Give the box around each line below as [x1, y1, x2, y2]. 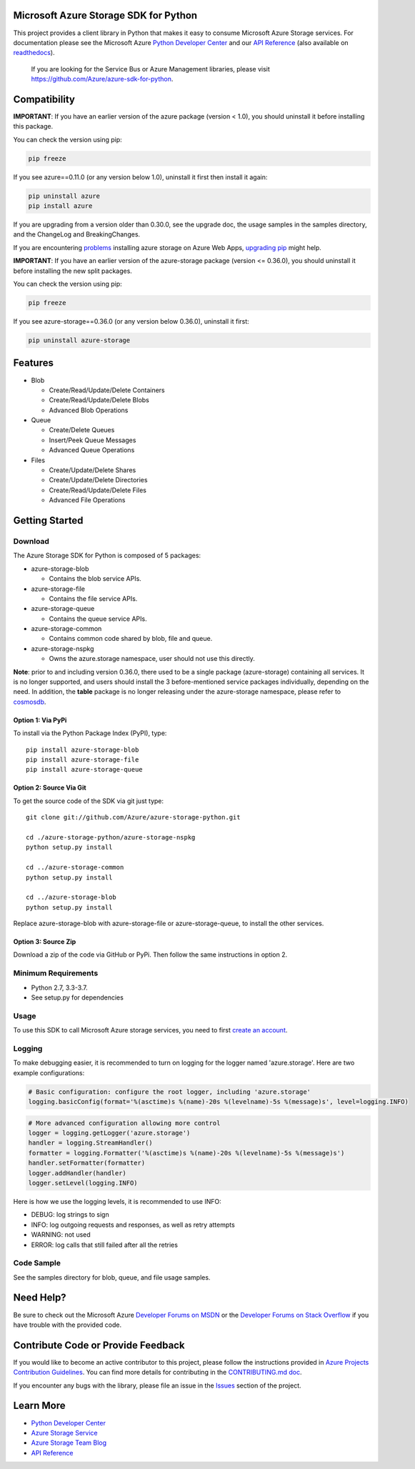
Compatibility [13, 93, 75, 105]
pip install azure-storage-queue [26, 765, 143, 774]
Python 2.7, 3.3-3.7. [31, 983, 89, 992]
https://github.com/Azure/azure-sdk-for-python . [31, 75, 174, 84]
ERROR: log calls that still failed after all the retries [31, 1240, 179, 1249]
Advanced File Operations [49, 496, 126, 504]
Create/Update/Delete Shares [49, 466, 136, 474]
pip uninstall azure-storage [28, 337, 131, 344]
